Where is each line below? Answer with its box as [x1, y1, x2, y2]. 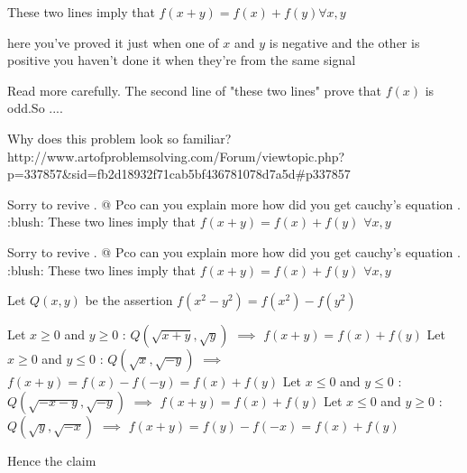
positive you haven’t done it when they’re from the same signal [7, 51, 356, 70]
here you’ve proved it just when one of [7, 32, 219, 51]
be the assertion [85, 291, 173, 310]
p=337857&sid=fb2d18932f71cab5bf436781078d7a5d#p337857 [7, 164, 351, 183]
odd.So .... [7, 98, 63, 117]
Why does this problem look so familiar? [7, 128, 232, 147]
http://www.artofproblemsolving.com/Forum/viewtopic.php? [7, 146, 345, 165]
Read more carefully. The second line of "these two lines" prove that [7, 80, 382, 99]
